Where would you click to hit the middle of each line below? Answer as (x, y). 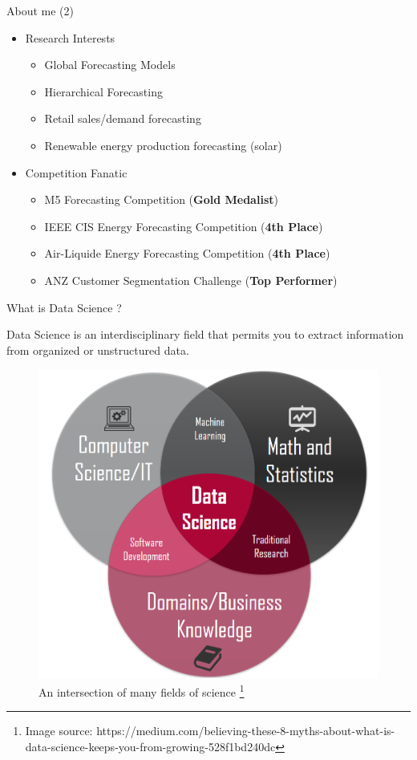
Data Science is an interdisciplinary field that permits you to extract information (205, 334)
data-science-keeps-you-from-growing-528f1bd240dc (150, 747)
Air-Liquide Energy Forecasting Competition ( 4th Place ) (187, 253)
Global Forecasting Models (110, 65)
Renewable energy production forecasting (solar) (163, 145)
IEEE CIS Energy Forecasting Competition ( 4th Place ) (184, 226)
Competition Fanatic (76, 172)
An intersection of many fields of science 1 (142, 691)
